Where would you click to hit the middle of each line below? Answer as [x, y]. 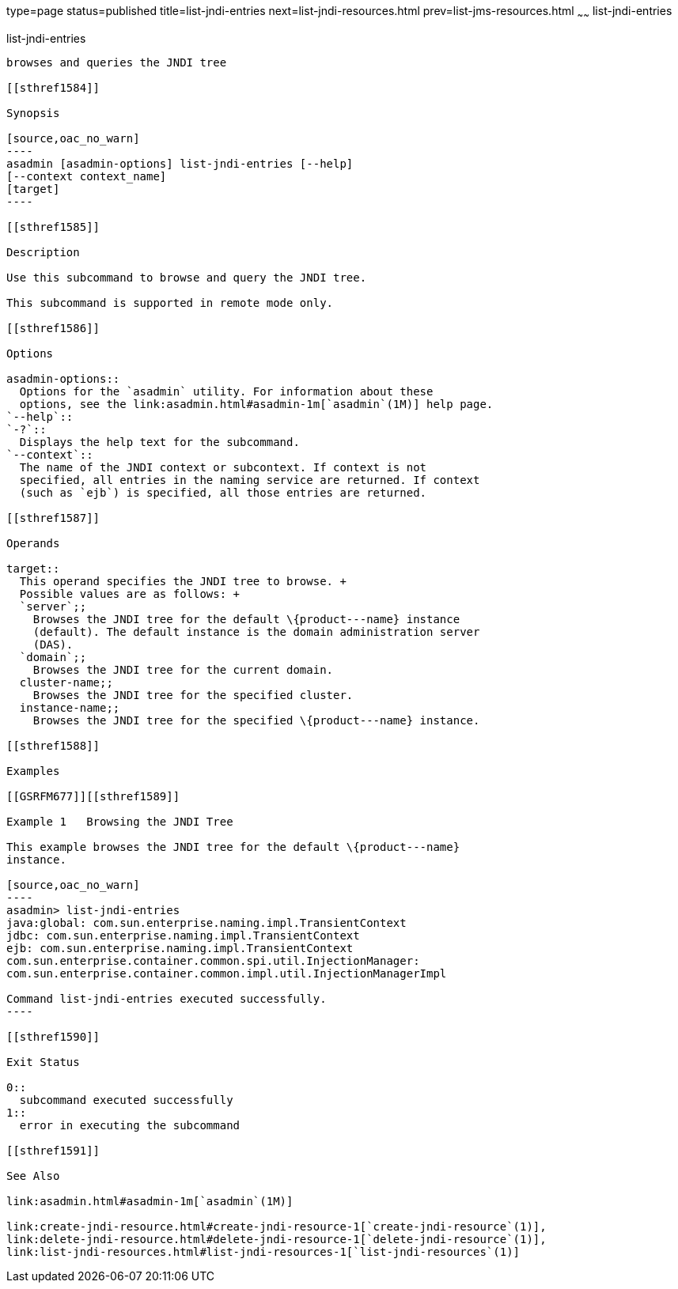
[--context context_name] [87, 176]
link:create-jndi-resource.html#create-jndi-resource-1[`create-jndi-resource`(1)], [277, 1226]
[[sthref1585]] [53, 227]
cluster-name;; [66, 682]
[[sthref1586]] [53, 328]
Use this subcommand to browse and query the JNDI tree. [187, 277]
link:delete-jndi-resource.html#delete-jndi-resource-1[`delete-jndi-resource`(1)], [277, 1239]
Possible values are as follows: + [130, 593]
